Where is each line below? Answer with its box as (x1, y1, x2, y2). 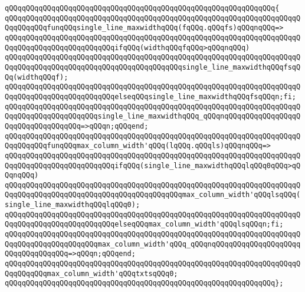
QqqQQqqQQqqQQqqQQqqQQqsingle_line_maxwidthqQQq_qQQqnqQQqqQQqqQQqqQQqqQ (5, 112, 301, 121)
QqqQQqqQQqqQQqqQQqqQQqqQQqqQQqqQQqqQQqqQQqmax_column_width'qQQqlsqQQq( (5, 191, 301, 199)
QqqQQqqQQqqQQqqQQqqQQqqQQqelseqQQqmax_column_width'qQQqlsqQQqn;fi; (5, 220, 284, 229)
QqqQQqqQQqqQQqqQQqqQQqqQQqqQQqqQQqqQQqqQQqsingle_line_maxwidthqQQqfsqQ (5, 63, 301, 71)
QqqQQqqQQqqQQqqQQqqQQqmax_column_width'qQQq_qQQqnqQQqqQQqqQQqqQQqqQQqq (5, 239, 301, 248)
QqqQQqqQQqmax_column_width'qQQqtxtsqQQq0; (5, 269, 178, 278)
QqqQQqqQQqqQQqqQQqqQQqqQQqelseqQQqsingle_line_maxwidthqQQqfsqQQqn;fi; (5, 92, 296, 101)
